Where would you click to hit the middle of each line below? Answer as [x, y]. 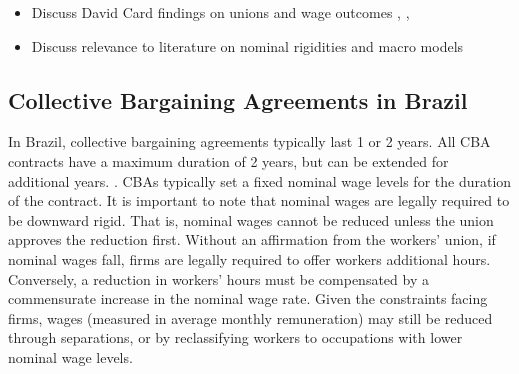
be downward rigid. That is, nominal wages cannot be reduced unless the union [251, 219]
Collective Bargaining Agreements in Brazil [238, 99]
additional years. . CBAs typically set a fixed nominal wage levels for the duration [260, 180]
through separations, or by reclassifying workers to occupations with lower [235, 337]
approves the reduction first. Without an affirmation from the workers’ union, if [252, 239]
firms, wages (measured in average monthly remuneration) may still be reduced [250, 317]
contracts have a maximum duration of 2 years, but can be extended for [228, 160]
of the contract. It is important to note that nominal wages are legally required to [259, 200]
